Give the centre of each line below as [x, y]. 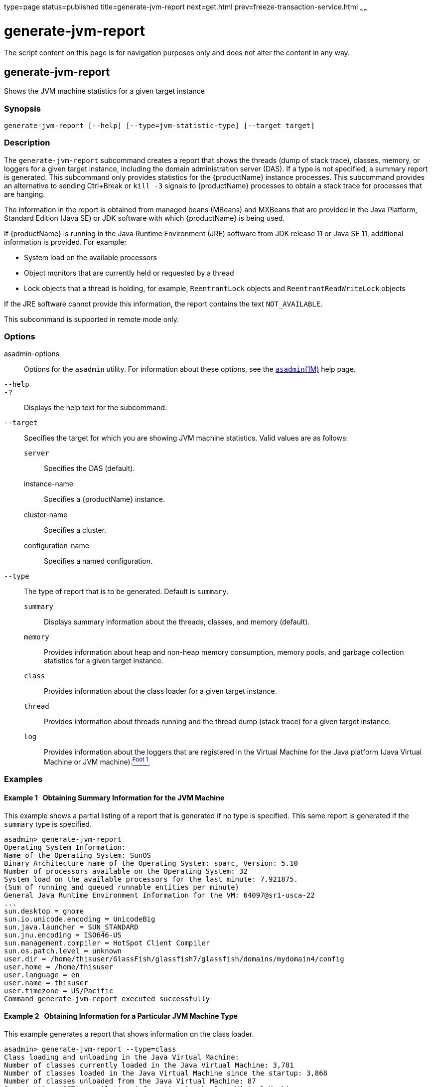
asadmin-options [32, 354]
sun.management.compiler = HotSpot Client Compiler [107, 943]
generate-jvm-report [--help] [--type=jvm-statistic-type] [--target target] [159, 125]
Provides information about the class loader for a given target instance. [160, 691]
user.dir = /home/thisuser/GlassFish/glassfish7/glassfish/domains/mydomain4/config [174, 959]
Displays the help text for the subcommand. [95, 408]
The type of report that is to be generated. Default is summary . [126, 592]
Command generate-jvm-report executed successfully [107, 999]
